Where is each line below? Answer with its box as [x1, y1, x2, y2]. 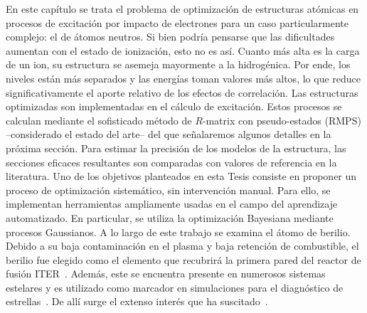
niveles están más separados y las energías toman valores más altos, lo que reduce [6, 70, 361, 85]
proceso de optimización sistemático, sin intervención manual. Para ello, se [6, 182, 331, 197]
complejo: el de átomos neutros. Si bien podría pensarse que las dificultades [6, 29, 335, 44]
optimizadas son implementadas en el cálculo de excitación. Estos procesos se [6, 99, 342, 114]
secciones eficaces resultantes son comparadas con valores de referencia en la [6, 154, 337, 169]
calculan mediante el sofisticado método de [6, 112, 192, 127]
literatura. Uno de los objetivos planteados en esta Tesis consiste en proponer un [6, 169, 357, 184]
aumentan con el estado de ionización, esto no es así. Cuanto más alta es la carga [6, 43, 360, 58]
